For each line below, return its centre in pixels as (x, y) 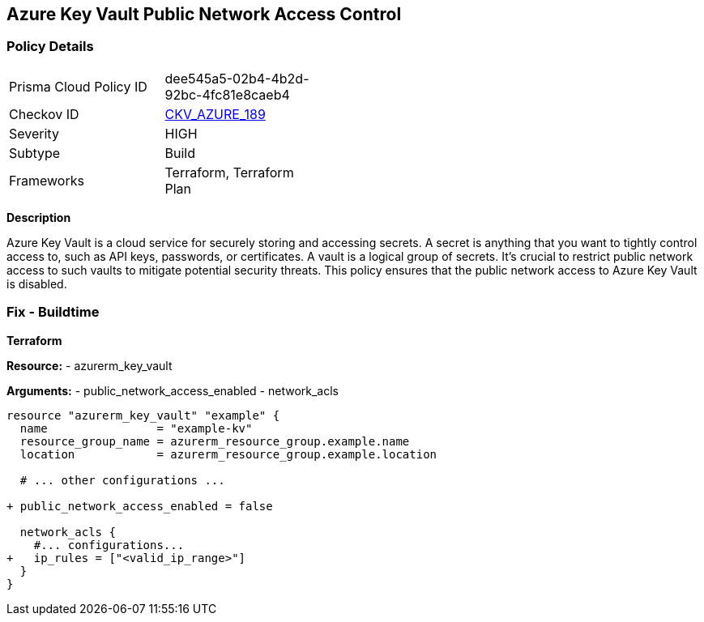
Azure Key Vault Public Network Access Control (204, 14)
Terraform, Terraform (229, 172)
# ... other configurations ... (122, 480)
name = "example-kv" (136, 428)
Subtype (35, 153)
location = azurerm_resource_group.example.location (228, 454)
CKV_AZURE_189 (215, 114)
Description (39, 217)
